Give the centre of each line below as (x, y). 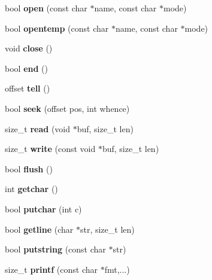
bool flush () (29, 168)
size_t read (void (38, 128)
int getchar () (31, 189)
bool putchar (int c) (43, 209)
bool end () (26, 68)
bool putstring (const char (55, 249)
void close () (29, 48)
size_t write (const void (50, 149)
